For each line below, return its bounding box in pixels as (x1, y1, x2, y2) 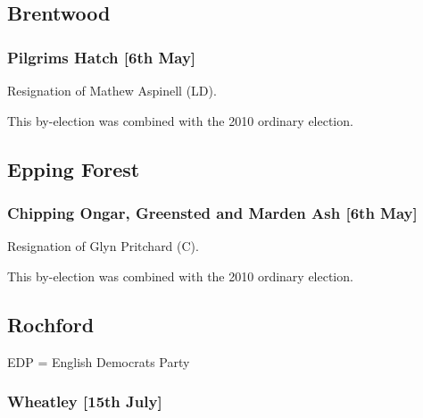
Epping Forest (7, 155, 140, 182)
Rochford (7, 310, 95, 338)
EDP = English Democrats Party (7, 352, 190, 371)
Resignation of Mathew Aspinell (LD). (7, 81, 217, 99)
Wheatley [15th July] (7, 390, 162, 413)
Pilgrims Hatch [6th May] (7, 46, 196, 68)
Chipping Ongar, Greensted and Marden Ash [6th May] (7, 201, 418, 223)
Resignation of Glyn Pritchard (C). (7, 237, 199, 255)
